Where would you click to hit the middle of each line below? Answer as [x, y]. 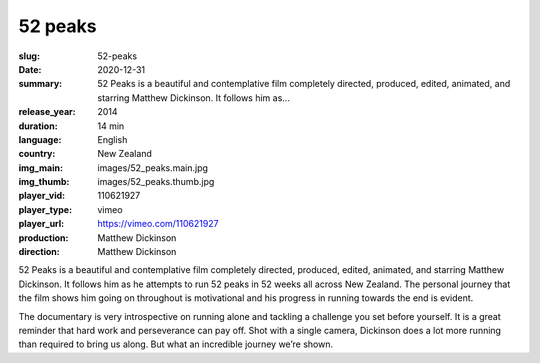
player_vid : [41, 196]
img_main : [41, 167]
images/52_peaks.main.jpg [153, 167]
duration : [38, 126]
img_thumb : [44, 182]
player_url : [41, 224]
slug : [29, 56]
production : [43, 237]
